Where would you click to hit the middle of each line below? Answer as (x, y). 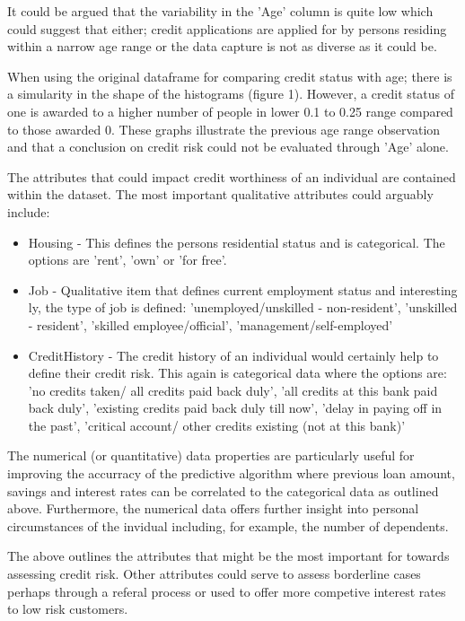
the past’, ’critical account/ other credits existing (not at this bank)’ (217, 425)
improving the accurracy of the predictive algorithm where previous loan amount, (231, 473)
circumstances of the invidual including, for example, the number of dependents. (228, 525)
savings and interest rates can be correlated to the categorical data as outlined (223, 490)
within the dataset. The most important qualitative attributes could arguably (220, 194)
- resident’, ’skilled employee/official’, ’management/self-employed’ (211, 324)
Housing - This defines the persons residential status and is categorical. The (237, 242)
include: (29, 211)
